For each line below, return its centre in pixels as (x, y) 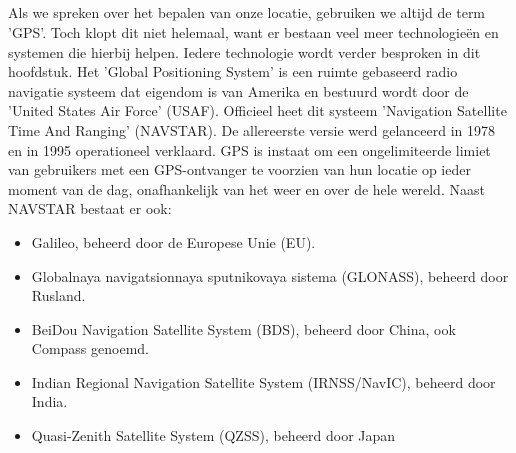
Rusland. (58, 295)
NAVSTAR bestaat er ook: (90, 208)
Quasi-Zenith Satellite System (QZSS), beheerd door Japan (213, 435)
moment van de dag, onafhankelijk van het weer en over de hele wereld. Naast (246, 188)
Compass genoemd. (90, 348)
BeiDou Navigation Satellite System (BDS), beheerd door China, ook (243, 328)
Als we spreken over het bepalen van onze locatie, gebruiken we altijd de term (247, 12)
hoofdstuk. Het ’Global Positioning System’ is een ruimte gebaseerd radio (233, 71)
